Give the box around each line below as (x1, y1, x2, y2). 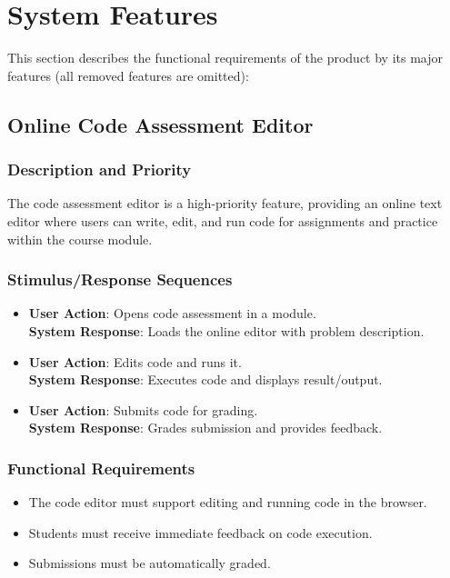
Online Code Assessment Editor (7, 110, 314, 138)
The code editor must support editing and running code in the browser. (28, 493, 427, 512)
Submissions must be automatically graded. (28, 553, 271, 573)
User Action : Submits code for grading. (28, 400, 258, 419)
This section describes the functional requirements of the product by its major (7, 48, 443, 67)
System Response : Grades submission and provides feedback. (28, 418, 383, 437)
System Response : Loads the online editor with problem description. (28, 321, 425, 340)
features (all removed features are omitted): (7, 65, 249, 85)
